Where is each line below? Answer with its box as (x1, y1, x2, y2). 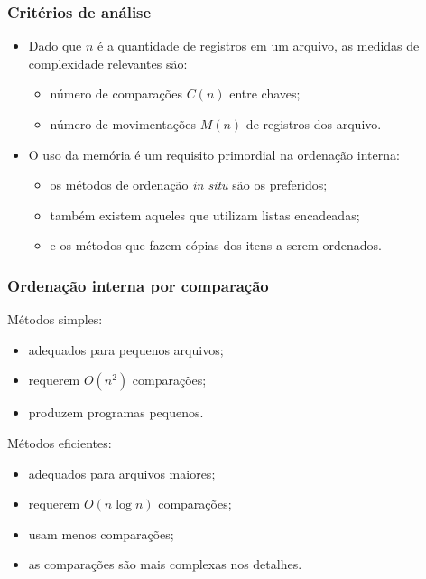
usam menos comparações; (28, 524, 174, 543)
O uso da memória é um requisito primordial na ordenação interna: (28, 145, 400, 163)
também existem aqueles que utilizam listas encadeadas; (50, 205, 360, 224)
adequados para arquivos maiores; (28, 463, 216, 482)
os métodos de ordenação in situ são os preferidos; (50, 175, 328, 194)
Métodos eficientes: (7, 433, 112, 452)
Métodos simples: (7, 310, 103, 329)
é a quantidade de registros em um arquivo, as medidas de (97, 36, 420, 55)
